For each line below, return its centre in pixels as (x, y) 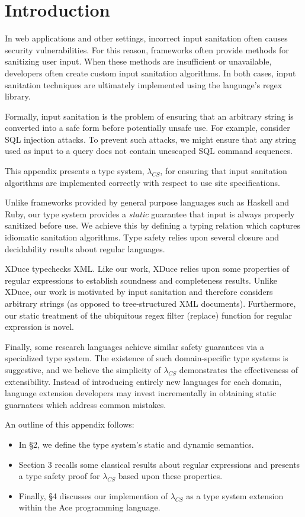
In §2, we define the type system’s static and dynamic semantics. (136, 444)
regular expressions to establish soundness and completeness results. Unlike (141, 280)
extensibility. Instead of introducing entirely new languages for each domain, (143, 381)
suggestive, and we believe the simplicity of (83, 369)
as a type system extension (235, 495)
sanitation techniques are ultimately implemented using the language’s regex (144, 84)
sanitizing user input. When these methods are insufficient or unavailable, (138, 61)
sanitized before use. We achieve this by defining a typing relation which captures (152, 225)
